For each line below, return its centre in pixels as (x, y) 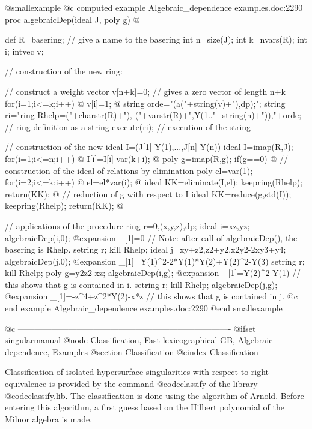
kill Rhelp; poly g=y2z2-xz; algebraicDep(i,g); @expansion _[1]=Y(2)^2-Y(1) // (153, 273)
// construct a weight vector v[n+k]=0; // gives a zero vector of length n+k (145, 91)
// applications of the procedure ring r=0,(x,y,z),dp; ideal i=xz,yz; (127, 225)
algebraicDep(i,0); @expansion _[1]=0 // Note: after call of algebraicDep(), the (151, 237)
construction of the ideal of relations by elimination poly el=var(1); (129, 170)
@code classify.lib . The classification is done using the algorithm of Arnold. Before (154, 395)
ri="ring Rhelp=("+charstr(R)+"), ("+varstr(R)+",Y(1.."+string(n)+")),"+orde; (153, 115)
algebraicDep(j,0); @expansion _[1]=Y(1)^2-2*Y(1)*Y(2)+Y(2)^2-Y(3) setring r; (155, 261)
